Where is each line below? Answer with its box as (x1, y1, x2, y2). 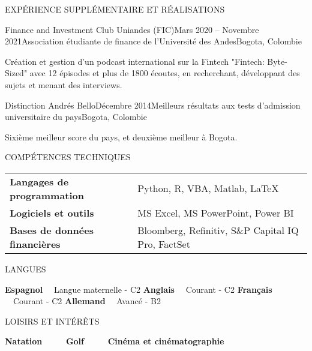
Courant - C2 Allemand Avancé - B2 (13, 295, 161, 307)
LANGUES (5, 262, 46, 275)
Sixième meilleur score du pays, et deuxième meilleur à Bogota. (5, 130, 238, 143)
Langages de (10, 174, 69, 188)
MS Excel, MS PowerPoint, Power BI (137, 205, 294, 220)
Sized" (5, 67, 28, 79)
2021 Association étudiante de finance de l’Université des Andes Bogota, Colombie (5, 35, 302, 47)
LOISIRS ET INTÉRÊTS (5, 314, 100, 327)
